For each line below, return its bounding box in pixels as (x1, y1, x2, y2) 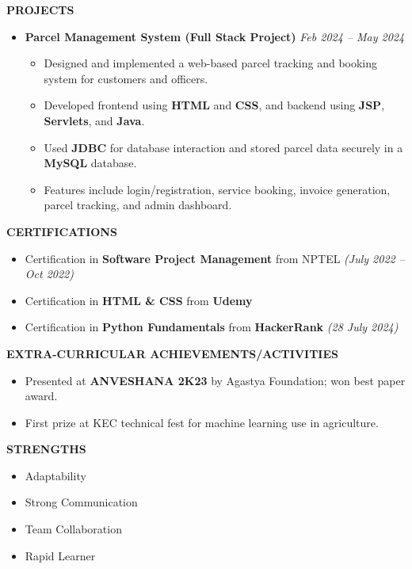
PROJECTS (6, 2, 74, 17)
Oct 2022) (25, 265, 74, 282)
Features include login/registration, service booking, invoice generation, (44, 181, 391, 197)
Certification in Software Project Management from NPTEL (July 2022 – (25, 250, 405, 266)
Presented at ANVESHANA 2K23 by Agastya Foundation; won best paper (25, 372, 406, 388)
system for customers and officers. (44, 70, 208, 86)
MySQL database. (44, 155, 137, 171)
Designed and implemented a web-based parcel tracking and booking (44, 55, 378, 71)
